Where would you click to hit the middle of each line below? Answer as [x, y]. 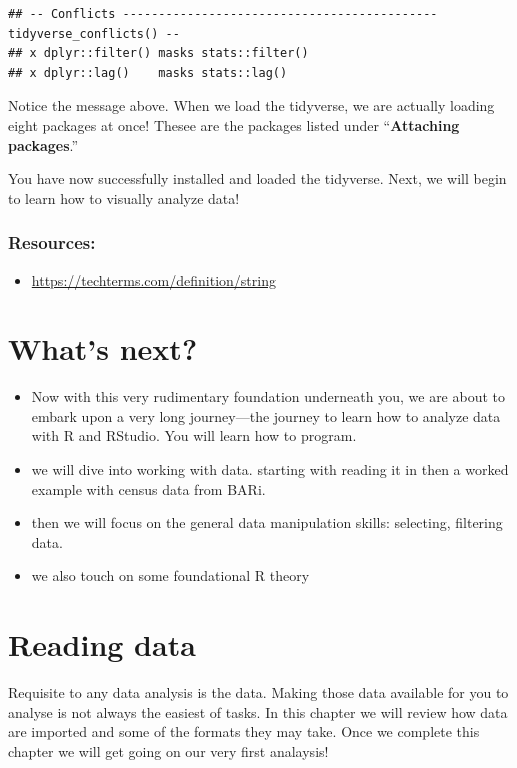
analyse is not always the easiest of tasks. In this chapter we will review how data [258, 711]
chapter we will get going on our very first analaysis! [168, 750]
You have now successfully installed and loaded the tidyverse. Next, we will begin [257, 178]
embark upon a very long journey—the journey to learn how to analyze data [266, 415]
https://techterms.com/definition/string [153, 279]
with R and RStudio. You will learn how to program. [194, 435]
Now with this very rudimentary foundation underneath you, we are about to [268, 396]
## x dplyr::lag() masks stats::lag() [148, 72]
